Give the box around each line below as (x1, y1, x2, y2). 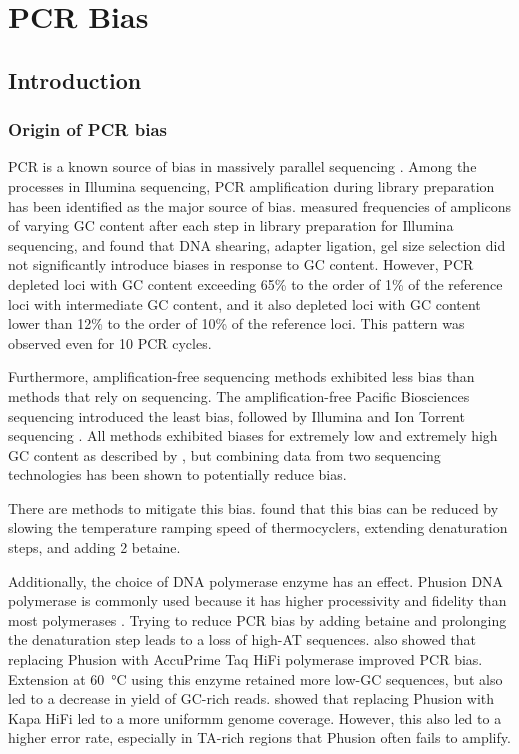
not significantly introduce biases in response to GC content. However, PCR (8, 254, 474, 275)
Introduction (8, 64, 142, 95)
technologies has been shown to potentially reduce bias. (8, 464, 347, 485)
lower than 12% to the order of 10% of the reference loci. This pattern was (8, 313, 465, 334)
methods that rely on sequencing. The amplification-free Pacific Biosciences (8, 385, 470, 406)
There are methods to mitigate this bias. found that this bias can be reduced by (8, 497, 499, 518)
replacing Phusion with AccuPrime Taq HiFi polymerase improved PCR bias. (8, 649, 483, 670)
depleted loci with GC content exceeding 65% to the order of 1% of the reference (8, 273, 503, 294)
